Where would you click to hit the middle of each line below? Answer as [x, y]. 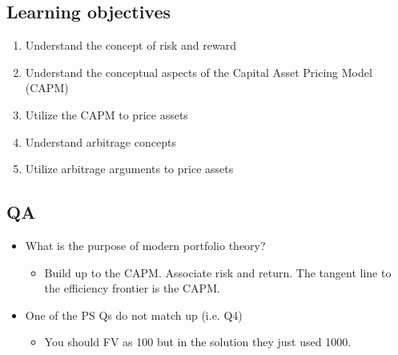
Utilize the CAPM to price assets [107, 114]
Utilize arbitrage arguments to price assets [129, 169]
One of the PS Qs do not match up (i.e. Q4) [134, 315]
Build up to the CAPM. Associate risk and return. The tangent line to [218, 272]
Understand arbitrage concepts [101, 141]
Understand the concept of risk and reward [131, 45]
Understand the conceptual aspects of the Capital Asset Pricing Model [199, 72]
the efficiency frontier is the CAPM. [132, 288]
